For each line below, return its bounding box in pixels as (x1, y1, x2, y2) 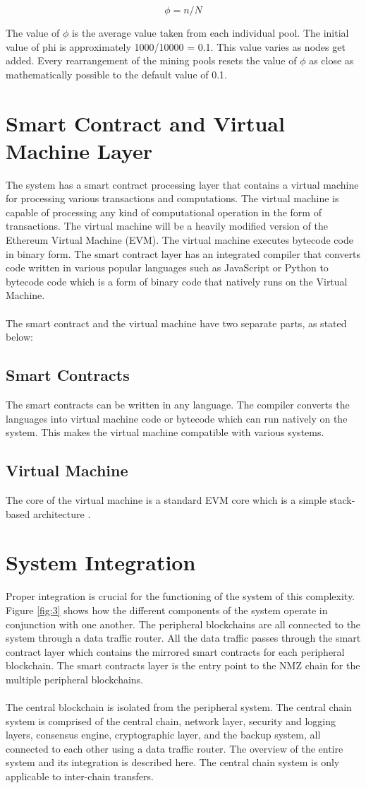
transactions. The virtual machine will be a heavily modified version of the (6, 218, 328, 233)
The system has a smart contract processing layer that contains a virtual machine (6, 177, 359, 192)
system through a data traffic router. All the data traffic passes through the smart (6, 630, 361, 645)
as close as (309, 53, 354, 68)
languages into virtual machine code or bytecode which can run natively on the (6, 411, 348, 425)
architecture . (32, 506, 91, 521)
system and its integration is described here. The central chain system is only (6, 755, 340, 770)
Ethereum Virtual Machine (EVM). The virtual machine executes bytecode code (6, 233, 353, 247)
